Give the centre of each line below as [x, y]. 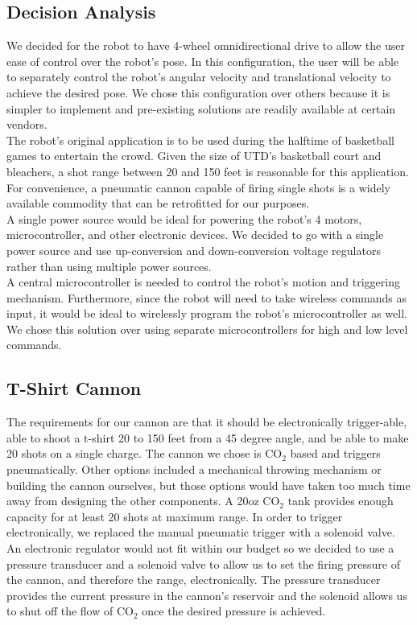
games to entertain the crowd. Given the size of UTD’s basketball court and [194, 156]
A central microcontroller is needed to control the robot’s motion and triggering [203, 282]
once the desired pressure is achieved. [234, 611]
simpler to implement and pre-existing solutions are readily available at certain [201, 108]
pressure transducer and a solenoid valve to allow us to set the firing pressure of [203, 563]
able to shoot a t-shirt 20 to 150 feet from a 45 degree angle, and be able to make [208, 437]
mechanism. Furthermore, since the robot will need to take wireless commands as [207, 297]
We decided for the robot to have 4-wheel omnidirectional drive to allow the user [206, 45]
